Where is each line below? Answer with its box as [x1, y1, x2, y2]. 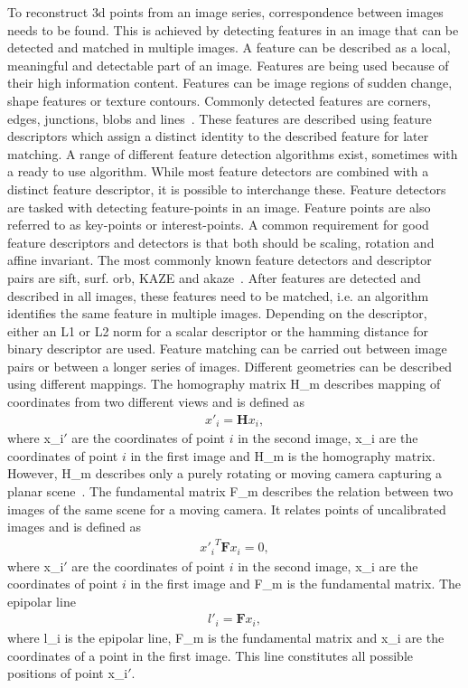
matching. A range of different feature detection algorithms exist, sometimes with [7, 144, 458, 163]
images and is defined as [7, 517, 141, 536]
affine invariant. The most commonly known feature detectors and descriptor [7, 250, 432, 269]
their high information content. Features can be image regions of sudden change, [7, 73, 453, 92]
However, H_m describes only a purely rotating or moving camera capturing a [7, 464, 443, 483]
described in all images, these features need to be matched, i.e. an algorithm [7, 286, 429, 305]
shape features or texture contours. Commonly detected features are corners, [7, 90, 431, 109]
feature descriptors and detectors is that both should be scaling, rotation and [7, 232, 435, 251]
